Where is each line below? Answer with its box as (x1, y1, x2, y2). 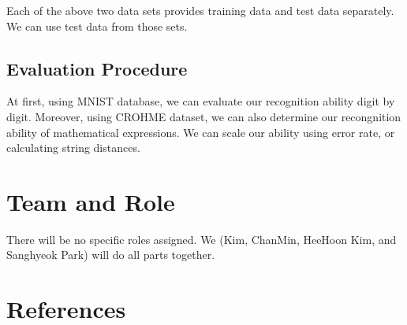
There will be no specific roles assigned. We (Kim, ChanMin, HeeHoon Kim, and (6, 231, 397, 247)
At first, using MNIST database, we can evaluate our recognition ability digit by (6, 93, 395, 109)
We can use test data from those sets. (6, 17, 188, 34)
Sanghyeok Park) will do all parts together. (6, 246, 215, 263)
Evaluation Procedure (6, 56, 188, 80)
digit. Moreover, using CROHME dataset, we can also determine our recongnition (6, 108, 401, 124)
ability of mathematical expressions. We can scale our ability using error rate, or (6, 124, 395, 140)
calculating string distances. (6, 139, 140, 156)
